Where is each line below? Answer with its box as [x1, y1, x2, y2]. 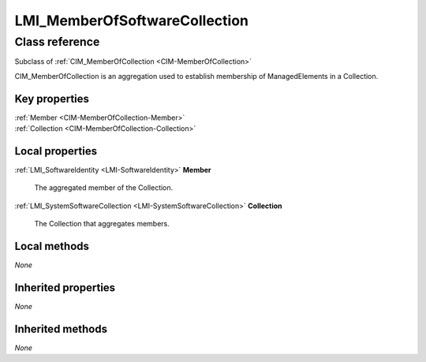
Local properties [14, 144, 98, 158]
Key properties [14, 91, 90, 106]
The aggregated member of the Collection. [34, 183, 174, 192]
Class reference [14, 35, 100, 49]
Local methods [14, 239, 90, 252]
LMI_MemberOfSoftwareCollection [14, 12, 248, 29]
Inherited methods [14, 322, 108, 335]
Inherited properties [14, 281, 116, 294]
